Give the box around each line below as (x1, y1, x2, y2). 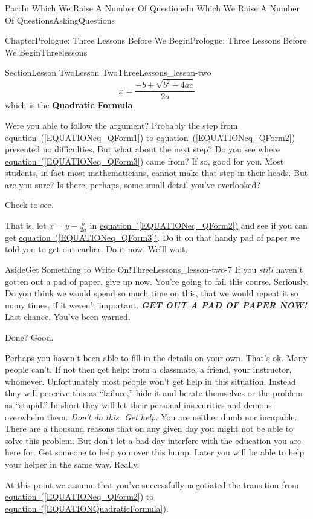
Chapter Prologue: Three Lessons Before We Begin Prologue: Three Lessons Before (5, 34, 307, 47)
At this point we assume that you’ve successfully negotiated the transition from (5, 478, 299, 491)
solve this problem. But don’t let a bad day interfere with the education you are (5, 434, 302, 446)
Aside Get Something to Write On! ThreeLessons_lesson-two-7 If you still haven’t (5, 263, 303, 276)
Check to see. (5, 198, 54, 211)
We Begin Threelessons (5, 45, 88, 58)
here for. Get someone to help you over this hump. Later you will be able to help (5, 446, 305, 459)
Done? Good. (5, 331, 54, 344)
